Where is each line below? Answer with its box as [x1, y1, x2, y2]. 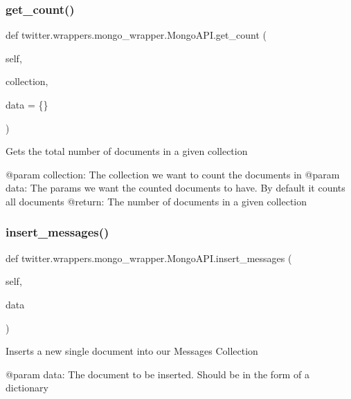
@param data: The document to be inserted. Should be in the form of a [6, 366, 309, 381]
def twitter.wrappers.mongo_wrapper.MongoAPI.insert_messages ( [6, 250, 292, 265]
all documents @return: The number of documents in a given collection [6, 194, 307, 208]
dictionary [6, 380, 48, 395]
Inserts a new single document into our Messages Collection [6, 344, 258, 358]
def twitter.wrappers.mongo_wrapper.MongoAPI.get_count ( [6, 28, 267, 42]
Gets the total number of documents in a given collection [6, 144, 248, 158]
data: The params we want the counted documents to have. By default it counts [6, 180, 345, 195]
